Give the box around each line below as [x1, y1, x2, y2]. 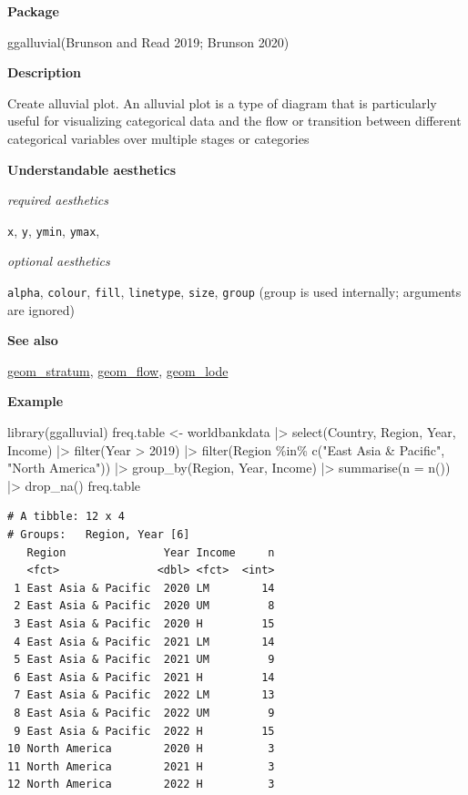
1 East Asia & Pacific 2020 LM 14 [14, 581, 275, 595]
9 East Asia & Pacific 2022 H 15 [14, 724, 275, 738]
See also [7, 331, 58, 350]
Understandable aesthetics [7, 159, 176, 178]
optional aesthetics [7, 251, 110, 270]
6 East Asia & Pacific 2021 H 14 [14, 670, 275, 684]
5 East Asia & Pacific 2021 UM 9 [14, 653, 275, 667]
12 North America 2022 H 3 [7, 778, 275, 791]
